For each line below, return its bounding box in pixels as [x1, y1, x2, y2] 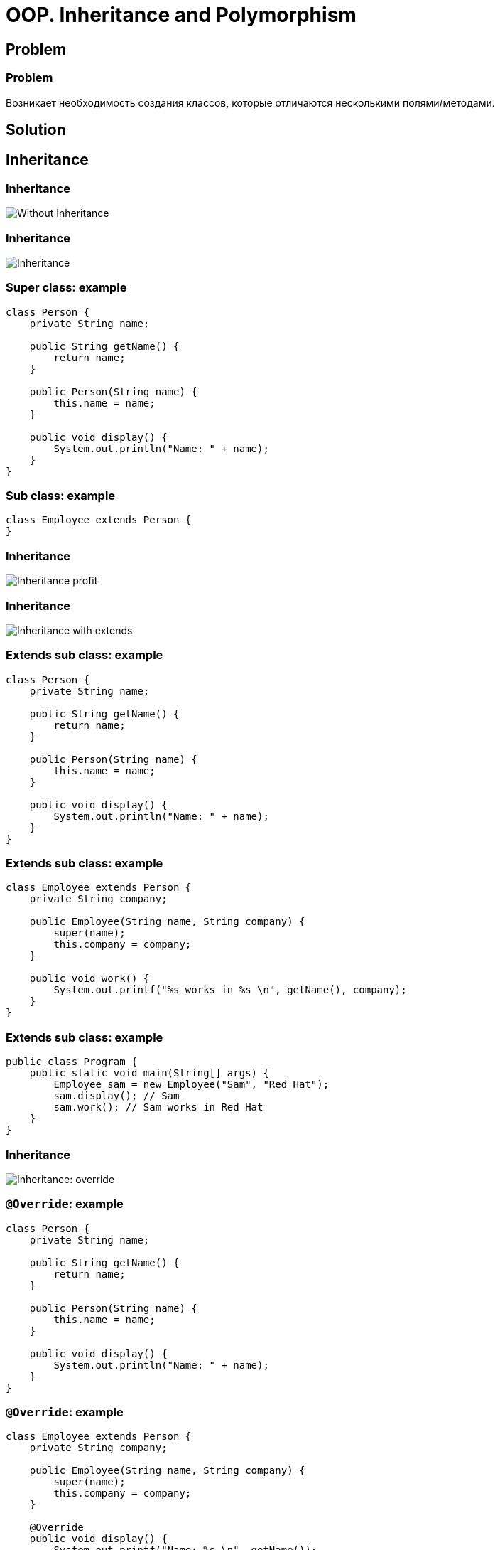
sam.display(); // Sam [53, 1090, 180, 1102]
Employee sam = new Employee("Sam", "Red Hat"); [53, 1079, 330, 1091]
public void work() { [29, 973, 150, 985]
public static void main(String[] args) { [29, 1067, 269, 1079]
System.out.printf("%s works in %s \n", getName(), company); [53, 984, 407, 996]
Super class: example [6, 280, 127, 295]
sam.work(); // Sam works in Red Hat [53, 1101, 263, 1113]
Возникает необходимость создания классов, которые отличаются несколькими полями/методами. [6, 96, 495, 109]
